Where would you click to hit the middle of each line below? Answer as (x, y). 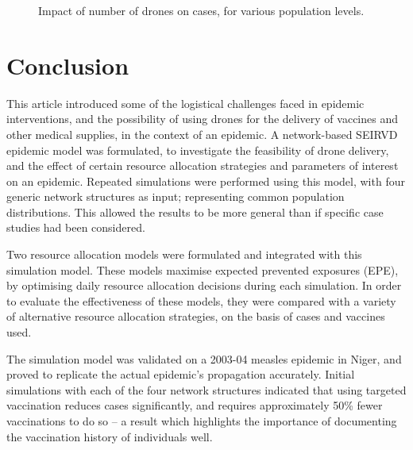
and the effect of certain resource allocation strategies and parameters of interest (203, 165)
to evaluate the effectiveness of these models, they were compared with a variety (201, 300)
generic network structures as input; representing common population (176, 196)
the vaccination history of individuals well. (110, 436)
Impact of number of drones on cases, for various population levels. (201, 10)
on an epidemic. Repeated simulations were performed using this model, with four (206, 181)
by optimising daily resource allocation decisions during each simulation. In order (204, 285)
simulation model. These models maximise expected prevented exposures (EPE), (203, 269)
